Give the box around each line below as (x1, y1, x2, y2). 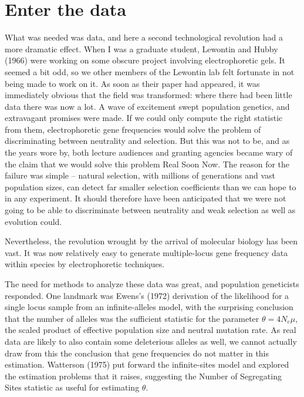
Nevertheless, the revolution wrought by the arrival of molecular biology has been (5, 235, 298, 247)
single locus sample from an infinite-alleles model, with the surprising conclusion (5, 301, 293, 313)
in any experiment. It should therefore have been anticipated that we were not (5, 192, 286, 204)
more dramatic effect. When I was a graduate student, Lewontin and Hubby (5, 42, 278, 55)
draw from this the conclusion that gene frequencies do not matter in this (5, 346, 269, 359)
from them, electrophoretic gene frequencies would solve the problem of (5, 123, 261, 135)
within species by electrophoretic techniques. (5, 258, 165, 270)
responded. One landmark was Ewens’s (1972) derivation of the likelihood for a (5, 289, 289, 301)
